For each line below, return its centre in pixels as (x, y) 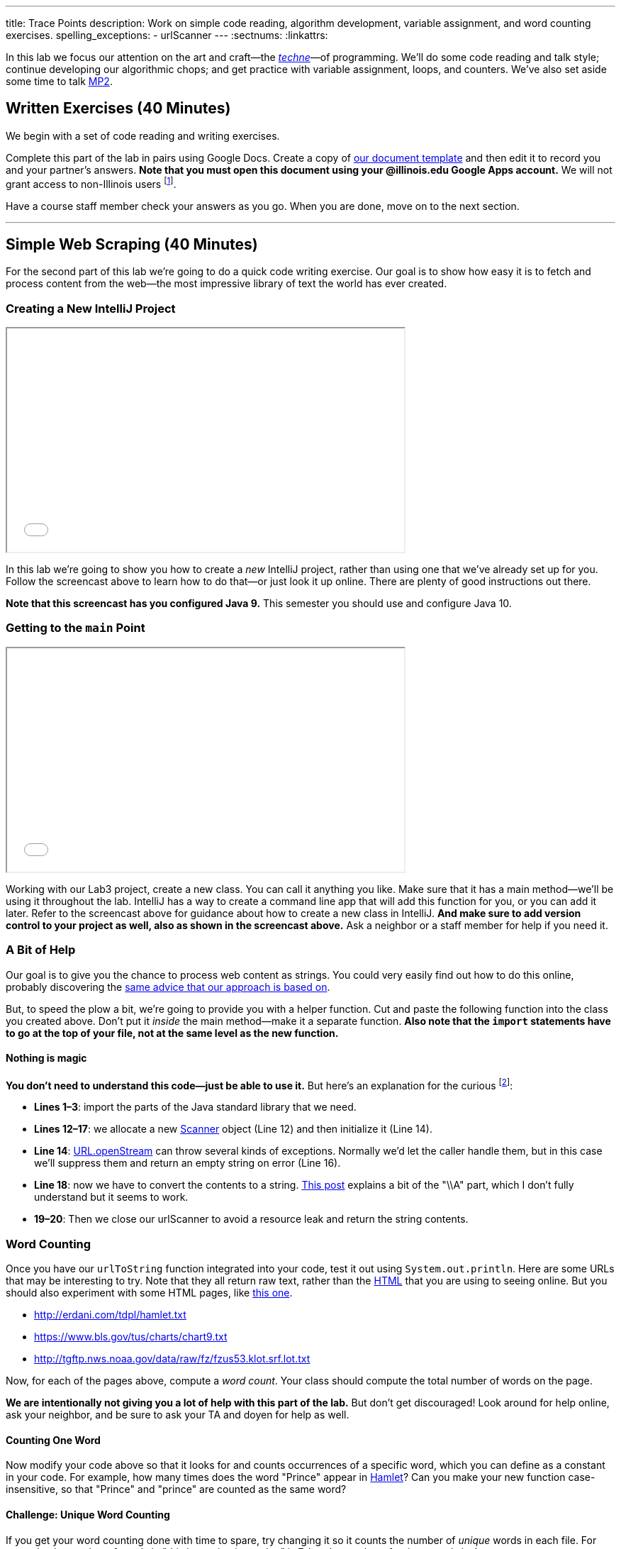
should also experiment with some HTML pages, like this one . (149, 1293)
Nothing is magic (46, 1058)
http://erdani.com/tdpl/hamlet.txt (110, 1315)
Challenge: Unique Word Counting (88, 1515)
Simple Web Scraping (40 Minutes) (132, 244)
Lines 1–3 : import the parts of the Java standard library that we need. (195, 1107)
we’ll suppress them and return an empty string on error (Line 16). (188, 1163)
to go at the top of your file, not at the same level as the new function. (172, 1033)
